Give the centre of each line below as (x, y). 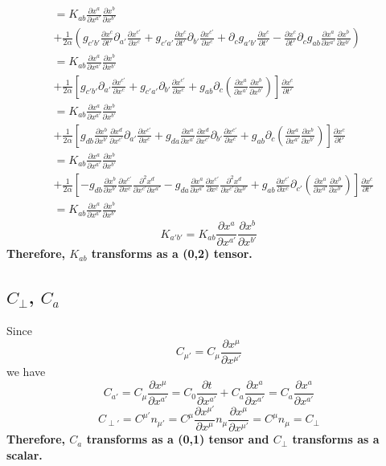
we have (26, 372)
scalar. (25, 454)
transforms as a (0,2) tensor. (172, 253)
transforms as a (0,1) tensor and (178, 439)
